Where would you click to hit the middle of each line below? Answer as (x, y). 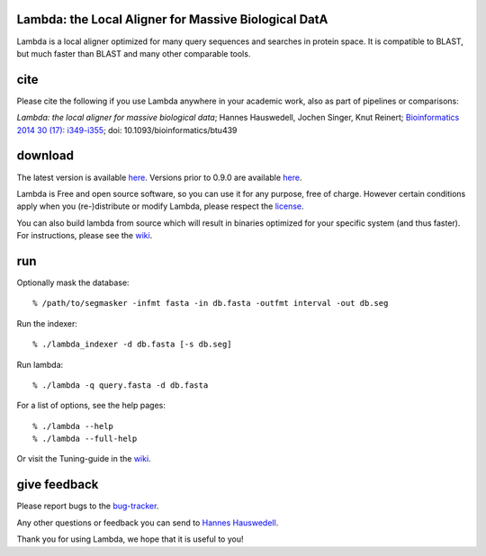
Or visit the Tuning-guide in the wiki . (84, 459)
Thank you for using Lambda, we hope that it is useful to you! (130, 539)
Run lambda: (40, 364)
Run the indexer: (47, 323)
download (45, 156)
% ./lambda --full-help (85, 439)
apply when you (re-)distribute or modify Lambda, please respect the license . (161, 206)
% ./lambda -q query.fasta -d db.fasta (121, 385)
